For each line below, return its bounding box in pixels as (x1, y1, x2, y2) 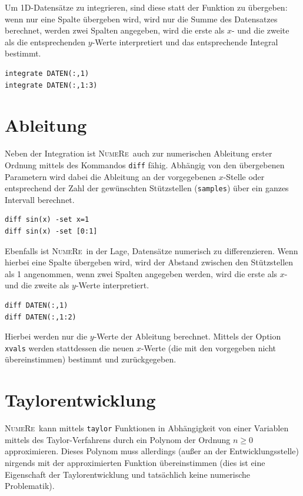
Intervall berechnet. (5, 193, 75, 205)
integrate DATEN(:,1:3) (5, 81, 98, 89)
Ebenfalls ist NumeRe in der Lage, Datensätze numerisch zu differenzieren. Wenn (5, 244, 298, 257)
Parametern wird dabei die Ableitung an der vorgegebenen (5, 170, 216, 182)
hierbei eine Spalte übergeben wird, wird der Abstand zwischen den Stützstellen (5, 256, 294, 268)
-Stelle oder (223, 170, 265, 182)
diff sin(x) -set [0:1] (5, 227, 98, 235)
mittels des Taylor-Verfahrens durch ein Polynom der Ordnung (5, 433, 231, 445)
